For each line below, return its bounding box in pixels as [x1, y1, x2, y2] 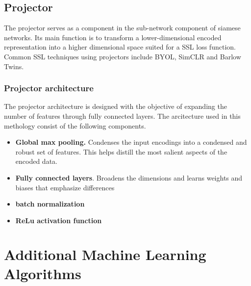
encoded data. [15, 156, 57, 166]
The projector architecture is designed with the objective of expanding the [4, 101, 227, 111]
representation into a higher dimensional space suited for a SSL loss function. [4, 42, 236, 52]
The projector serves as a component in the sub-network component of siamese [4, 23, 241, 33]
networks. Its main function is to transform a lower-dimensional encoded [4, 32, 222, 42]
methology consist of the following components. [4, 120, 146, 130]
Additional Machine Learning [4, 244, 206, 264]
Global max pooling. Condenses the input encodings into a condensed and [15, 137, 247, 147]
